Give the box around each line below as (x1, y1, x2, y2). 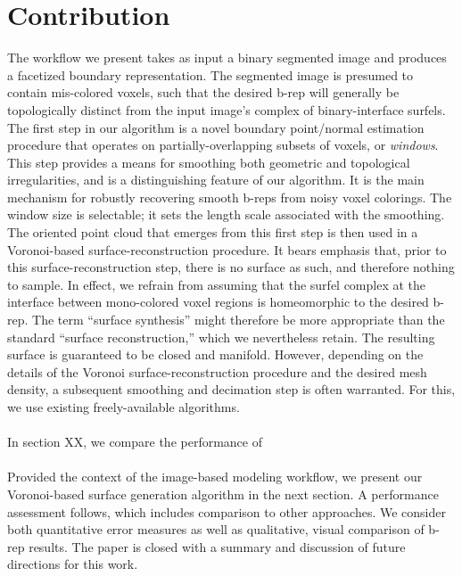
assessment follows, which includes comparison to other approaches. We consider (7, 502, 446, 521)
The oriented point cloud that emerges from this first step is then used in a (7, 223, 418, 242)
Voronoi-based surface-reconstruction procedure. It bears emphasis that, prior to (7, 240, 447, 259)
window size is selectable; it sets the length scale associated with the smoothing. (7, 205, 445, 224)
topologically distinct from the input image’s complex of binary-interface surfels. (7, 100, 446, 119)
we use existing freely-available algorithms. (7, 398, 240, 416)
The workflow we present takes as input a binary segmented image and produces (7, 48, 447, 67)
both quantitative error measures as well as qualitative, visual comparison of (7, 520, 425, 539)
